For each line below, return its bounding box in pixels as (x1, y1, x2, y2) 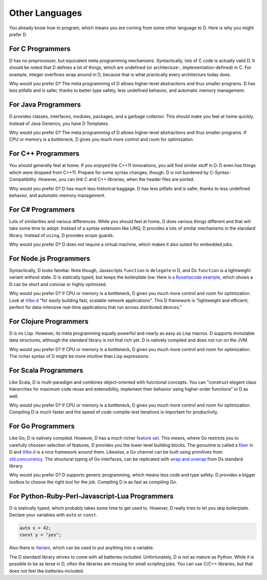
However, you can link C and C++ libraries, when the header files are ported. (38, 176, 195, 182)
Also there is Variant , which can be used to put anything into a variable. (9, 545, 154, 551)
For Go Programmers (9, 422, 75, 431)
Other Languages (9, 7, 82, 18)
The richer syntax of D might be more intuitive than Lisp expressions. (9, 353, 150, 359)
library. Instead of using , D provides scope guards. (9, 232, 114, 238)
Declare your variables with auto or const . (9, 512, 98, 518)
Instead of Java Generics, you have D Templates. (9, 120, 109, 126)
